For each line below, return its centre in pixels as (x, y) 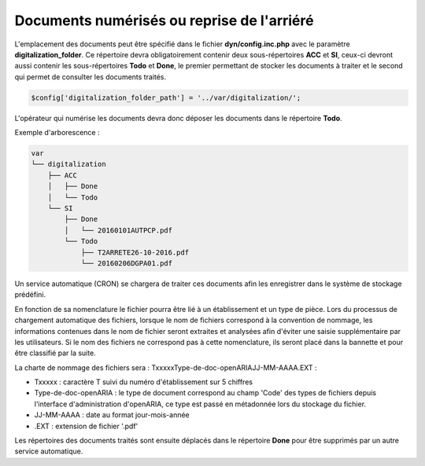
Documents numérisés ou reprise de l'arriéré (164, 20)
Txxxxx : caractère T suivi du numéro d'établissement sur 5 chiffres (144, 382)
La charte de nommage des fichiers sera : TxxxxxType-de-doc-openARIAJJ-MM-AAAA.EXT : (166, 367)
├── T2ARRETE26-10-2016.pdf (135, 252)
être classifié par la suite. (55, 353)
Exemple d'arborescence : (57, 133)
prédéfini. (30, 295)
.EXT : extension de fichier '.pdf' (86, 426)
